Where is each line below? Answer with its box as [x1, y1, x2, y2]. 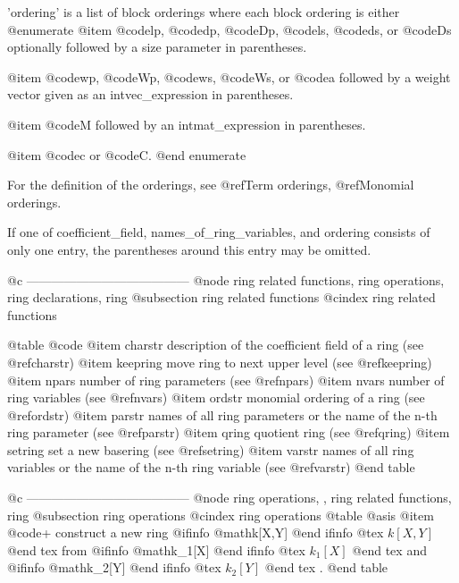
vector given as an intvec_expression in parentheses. [7, 85, 294, 104]
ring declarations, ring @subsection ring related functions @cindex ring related [7, 288, 436, 307]
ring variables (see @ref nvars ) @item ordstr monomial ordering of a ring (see [7, 388, 425, 407]
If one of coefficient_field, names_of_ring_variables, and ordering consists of [7, 223, 430, 241]
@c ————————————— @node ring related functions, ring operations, [7, 270, 445, 289]
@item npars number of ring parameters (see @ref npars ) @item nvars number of [7, 370, 445, 389]
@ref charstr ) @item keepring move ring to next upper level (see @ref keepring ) [7, 352, 432, 371]
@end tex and [352, 540, 427, 559]
